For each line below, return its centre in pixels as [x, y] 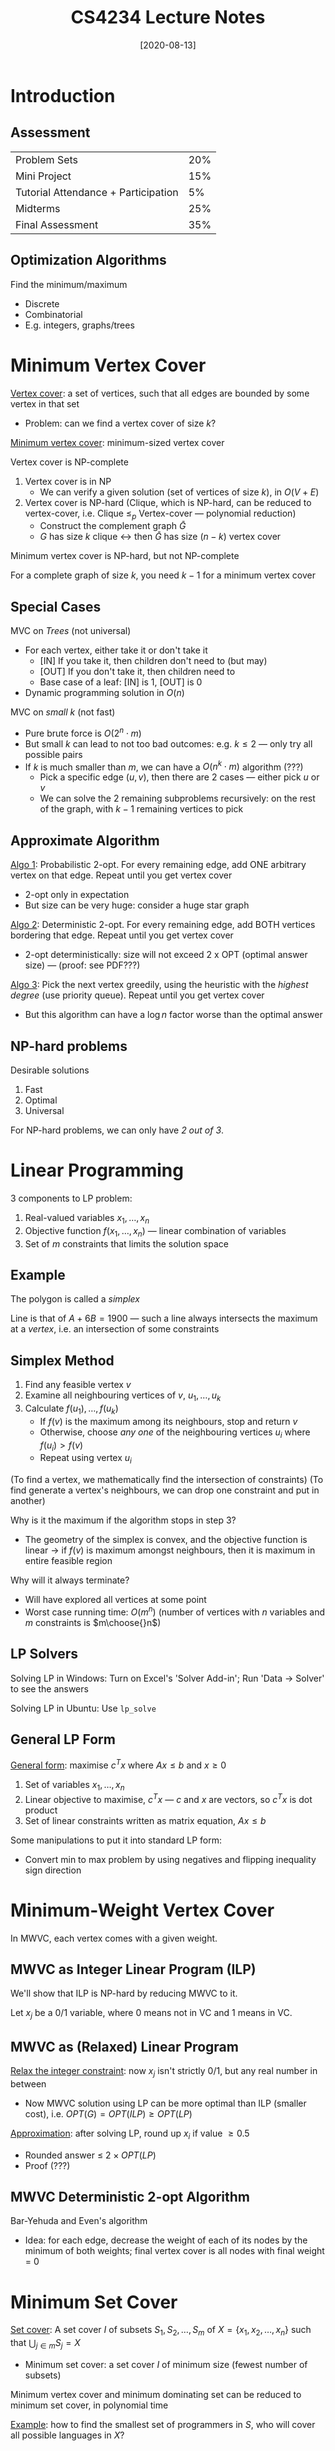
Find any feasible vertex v [78, 1385]
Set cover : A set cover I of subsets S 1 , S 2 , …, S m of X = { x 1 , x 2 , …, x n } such [161, 2331]
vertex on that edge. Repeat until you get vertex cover [121, 875]
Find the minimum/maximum [69, 284]
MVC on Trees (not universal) [71, 631]
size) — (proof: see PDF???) [82, 965]
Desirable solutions [50, 1070]
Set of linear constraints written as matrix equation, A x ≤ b [145, 1820]
